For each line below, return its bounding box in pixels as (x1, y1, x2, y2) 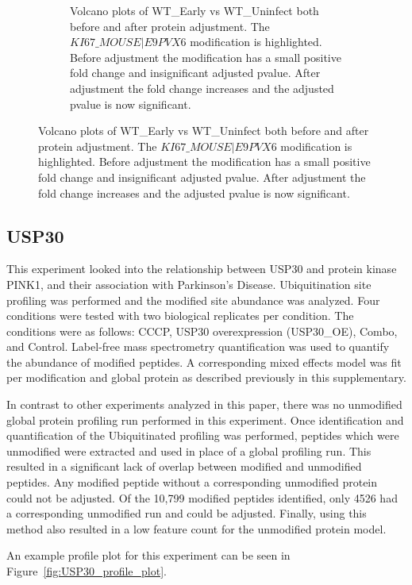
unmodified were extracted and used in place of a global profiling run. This (6, 442, 372, 459)
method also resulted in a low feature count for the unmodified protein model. (6, 520, 387, 537)
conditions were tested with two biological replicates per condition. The (6, 307, 354, 324)
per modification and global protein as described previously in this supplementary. (6, 369, 406, 386)
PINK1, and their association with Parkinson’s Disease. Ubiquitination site (6, 275, 372, 292)
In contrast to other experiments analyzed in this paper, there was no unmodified (6, 396, 402, 413)
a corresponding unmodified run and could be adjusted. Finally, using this (6, 505, 367, 521)
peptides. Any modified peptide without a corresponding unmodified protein (6, 474, 378, 491)
